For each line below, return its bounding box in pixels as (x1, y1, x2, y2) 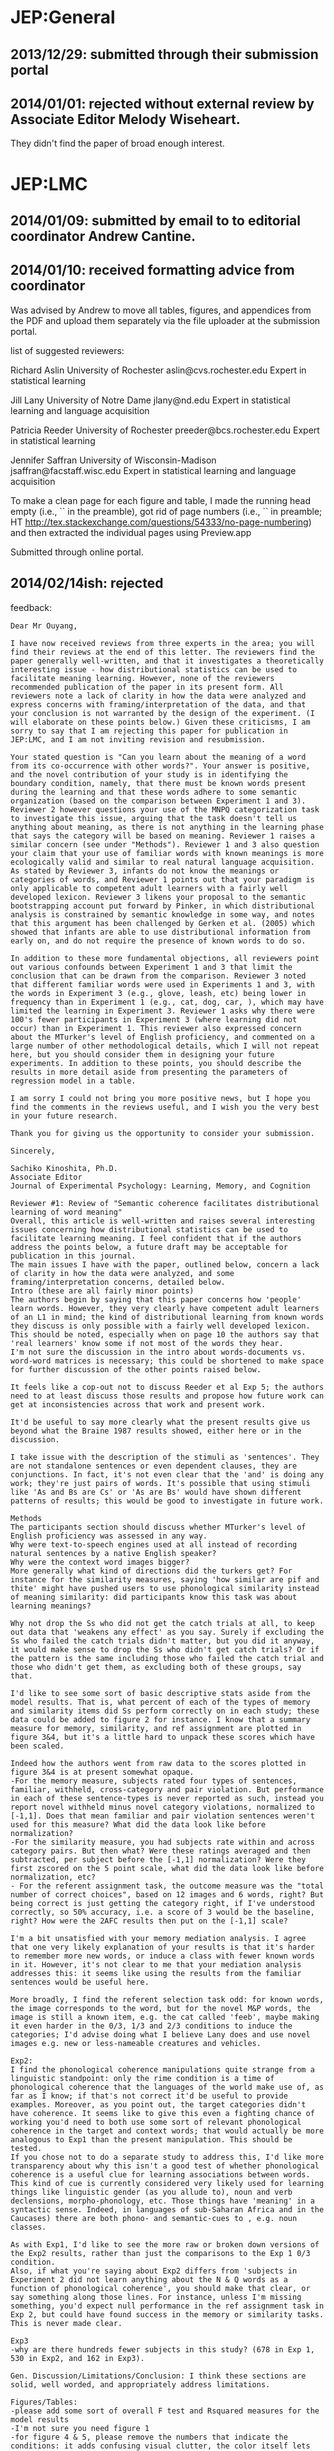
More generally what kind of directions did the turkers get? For (10, 1566, 293, 1576)
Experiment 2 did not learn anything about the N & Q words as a (10, 2274, 288, 2285)
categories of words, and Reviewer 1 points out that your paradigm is (10, 874, 315, 885)
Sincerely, (10, 1146, 56, 1156)
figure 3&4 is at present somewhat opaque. (10, 1767, 195, 1777)
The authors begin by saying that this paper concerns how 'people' (10, 1294, 302, 1305)
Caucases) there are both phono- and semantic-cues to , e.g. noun (10, 2213, 298, 2223)
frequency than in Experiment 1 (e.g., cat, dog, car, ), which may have (10, 997, 325, 1007)
